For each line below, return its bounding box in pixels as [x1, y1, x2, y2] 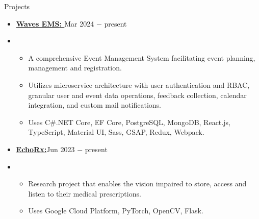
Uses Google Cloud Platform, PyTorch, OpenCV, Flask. [28, 205, 203, 216]
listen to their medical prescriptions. [28, 188, 141, 199]
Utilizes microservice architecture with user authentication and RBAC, [28, 79, 250, 90]
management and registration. [28, 62, 122, 73]
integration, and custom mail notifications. [28, 100, 161, 110]
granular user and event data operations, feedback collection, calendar [28, 89, 247, 100]
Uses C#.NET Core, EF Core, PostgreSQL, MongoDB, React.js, [28, 116, 230, 127]
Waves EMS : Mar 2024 [16, 18, 94, 29]
